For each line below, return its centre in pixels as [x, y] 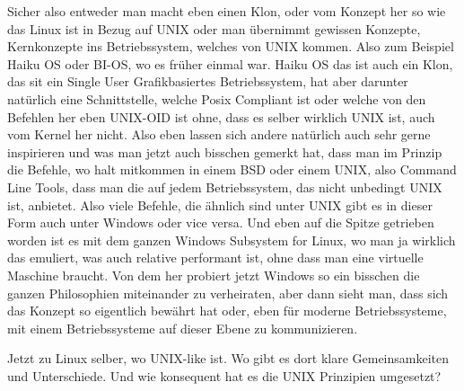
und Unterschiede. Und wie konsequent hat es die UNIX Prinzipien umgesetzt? [224, 375]
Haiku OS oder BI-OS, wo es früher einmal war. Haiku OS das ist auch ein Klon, [230, 63]
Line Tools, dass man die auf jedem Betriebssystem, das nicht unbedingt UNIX [225, 187]
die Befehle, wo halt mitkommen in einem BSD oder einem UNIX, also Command [232, 169]
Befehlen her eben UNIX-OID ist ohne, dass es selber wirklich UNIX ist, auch [221, 116]
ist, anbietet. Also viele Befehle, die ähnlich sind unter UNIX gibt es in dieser [220, 204]
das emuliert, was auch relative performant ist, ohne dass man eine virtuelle [215, 258]
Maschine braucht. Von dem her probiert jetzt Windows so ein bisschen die [214, 275]
